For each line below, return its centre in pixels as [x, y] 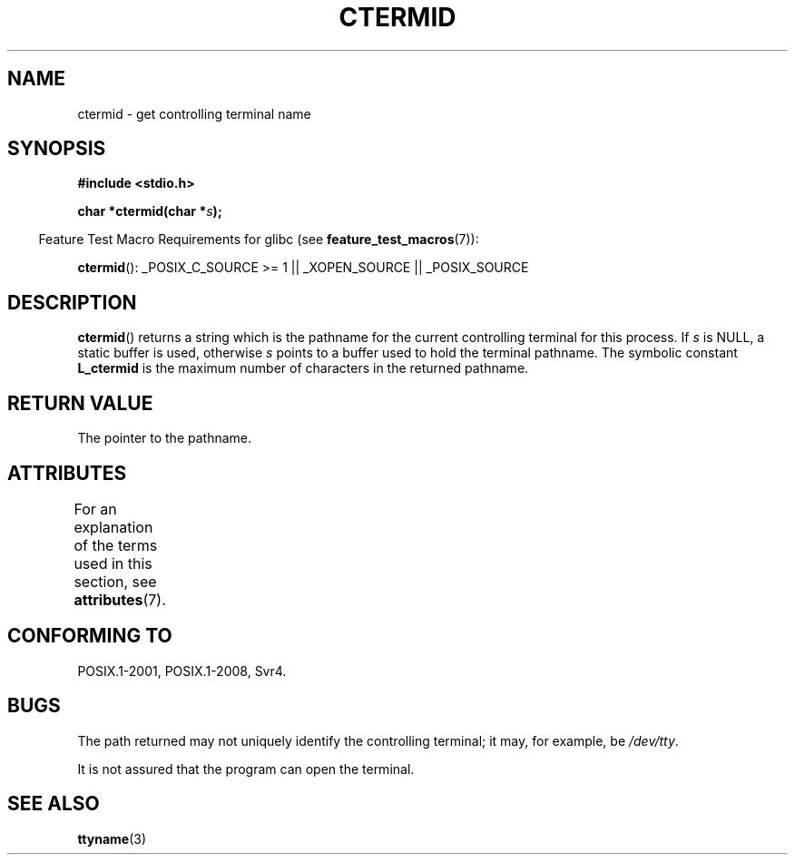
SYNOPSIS [57, 149]
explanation [113, 527]
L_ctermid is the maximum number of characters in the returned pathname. [303, 368]
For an [95, 509]
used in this [113, 563]
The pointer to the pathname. [165, 438]
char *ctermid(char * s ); [150, 211]
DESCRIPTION [72, 302]
